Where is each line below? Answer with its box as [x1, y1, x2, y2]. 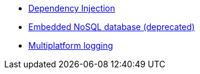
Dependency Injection [28, 3, 116, 13]
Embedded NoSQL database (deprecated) [28, 22, 195, 32]
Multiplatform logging [28, 40, 113, 51]
